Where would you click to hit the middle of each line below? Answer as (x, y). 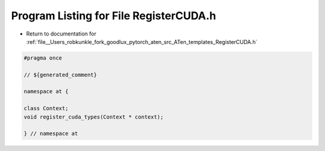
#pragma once (43, 58)
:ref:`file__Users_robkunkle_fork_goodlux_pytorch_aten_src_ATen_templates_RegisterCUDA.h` (142, 42)
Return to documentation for (61, 34)
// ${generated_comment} (60, 75)
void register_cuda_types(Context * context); (94, 117)
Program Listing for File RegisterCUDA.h (114, 16)
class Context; (46, 109)
